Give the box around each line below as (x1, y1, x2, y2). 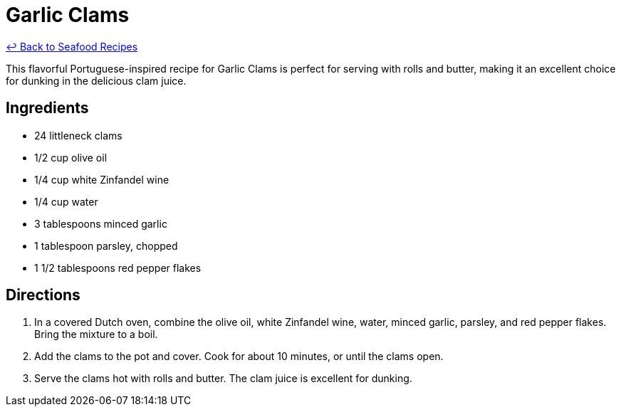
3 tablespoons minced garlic (34, 217, 167, 230)
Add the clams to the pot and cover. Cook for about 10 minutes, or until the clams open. (34, 350, 444, 363)
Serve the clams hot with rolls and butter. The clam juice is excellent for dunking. (34, 372, 412, 385)
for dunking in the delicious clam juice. (6, 74, 187, 87)
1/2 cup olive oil (34, 151, 108, 164)
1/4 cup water (34, 195, 98, 208)
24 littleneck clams (34, 129, 122, 142)
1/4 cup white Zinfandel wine (34, 173, 169, 186)
